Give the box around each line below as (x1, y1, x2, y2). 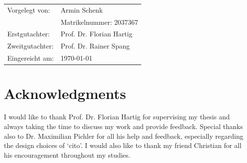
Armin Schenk (60, 4, 103, 15)
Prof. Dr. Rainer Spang (60, 41, 130, 51)
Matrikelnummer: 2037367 (60, 16, 138, 27)
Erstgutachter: (7, 29, 50, 39)
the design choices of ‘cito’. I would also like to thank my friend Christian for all (4, 140, 242, 150)
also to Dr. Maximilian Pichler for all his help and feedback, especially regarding (4, 130, 244, 141)
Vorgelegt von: (7, 4, 50, 15)
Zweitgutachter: (7, 41, 54, 51)
